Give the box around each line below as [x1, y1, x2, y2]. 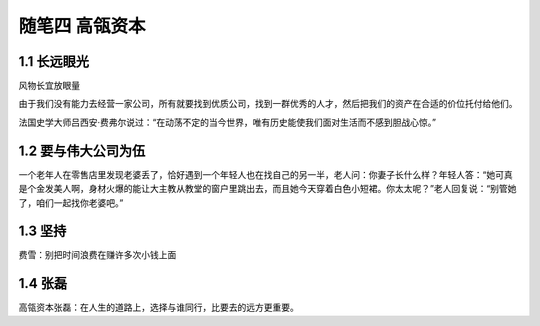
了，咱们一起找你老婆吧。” [18, 196, 124, 209]
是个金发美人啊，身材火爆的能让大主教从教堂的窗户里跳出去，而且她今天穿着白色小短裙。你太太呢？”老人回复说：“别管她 [18, 183, 517, 195]
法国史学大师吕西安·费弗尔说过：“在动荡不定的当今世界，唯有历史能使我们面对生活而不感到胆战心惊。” [18, 116, 437, 128]
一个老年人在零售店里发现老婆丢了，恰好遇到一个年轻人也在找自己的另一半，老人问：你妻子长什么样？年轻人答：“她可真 [18, 168, 514, 180]
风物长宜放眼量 [18, 80, 80, 92]
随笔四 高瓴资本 [18, 15, 146, 37]
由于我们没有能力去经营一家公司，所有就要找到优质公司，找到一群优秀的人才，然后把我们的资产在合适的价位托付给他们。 [18, 98, 518, 110]
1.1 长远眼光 [18, 53, 90, 70]
